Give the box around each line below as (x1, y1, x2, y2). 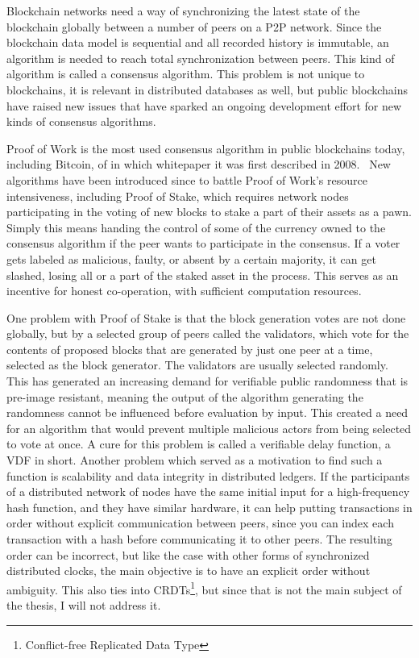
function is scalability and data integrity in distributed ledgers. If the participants (6, 467, 410, 484)
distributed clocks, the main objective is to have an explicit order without (6, 562, 371, 579)
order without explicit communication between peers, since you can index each (6, 514, 394, 531)
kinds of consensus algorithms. (6, 113, 156, 130)
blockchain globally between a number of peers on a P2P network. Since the (6, 18, 382, 35)
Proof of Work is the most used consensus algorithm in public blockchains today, (6, 140, 405, 156)
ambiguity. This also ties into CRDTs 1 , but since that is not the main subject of (6, 578, 402, 598)
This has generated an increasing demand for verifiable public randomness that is (6, 373, 409, 389)
